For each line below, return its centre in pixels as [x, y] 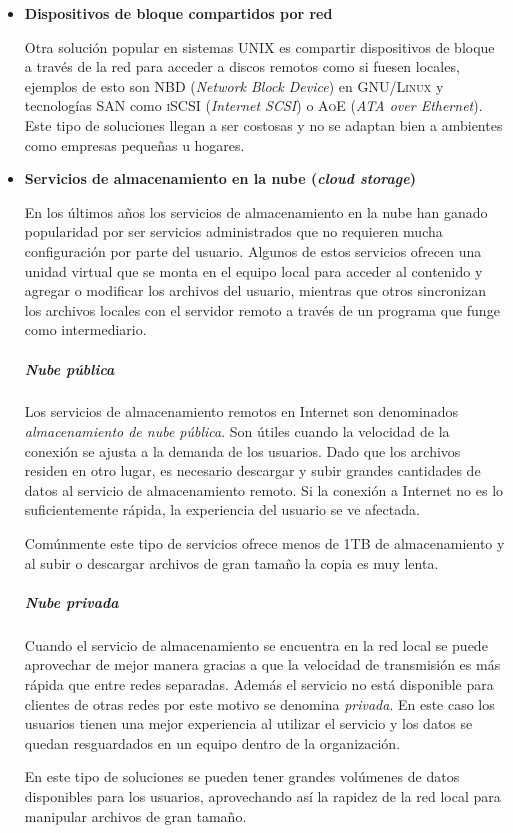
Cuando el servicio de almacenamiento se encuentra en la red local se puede [256, 644]
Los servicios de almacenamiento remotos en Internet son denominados [241, 411]
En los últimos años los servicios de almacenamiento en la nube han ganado [256, 211]
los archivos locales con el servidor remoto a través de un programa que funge [262, 309]
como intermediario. [85, 329]
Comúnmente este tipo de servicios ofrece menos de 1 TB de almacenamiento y [264, 543]
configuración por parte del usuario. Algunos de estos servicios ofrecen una [253, 250]
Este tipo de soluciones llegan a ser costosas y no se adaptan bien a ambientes [263, 124]
